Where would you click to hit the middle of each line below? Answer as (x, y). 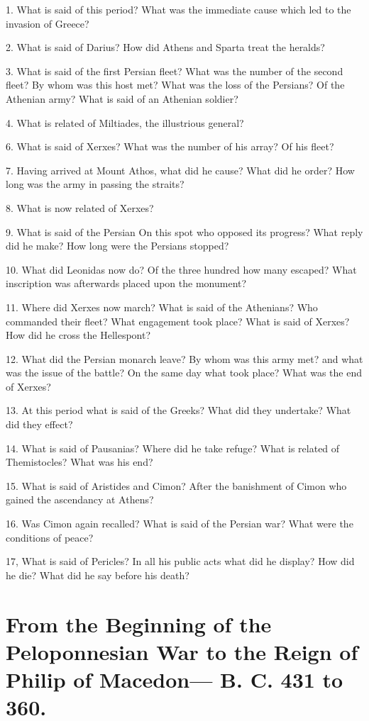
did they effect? (39, 424)
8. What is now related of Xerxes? (80, 207)
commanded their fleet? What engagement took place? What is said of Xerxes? (178, 321)
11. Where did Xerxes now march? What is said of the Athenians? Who (162, 307)
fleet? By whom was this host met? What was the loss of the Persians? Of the (175, 85)
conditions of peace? (50, 537)
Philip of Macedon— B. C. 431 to (175, 679)
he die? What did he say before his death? (98, 575)
